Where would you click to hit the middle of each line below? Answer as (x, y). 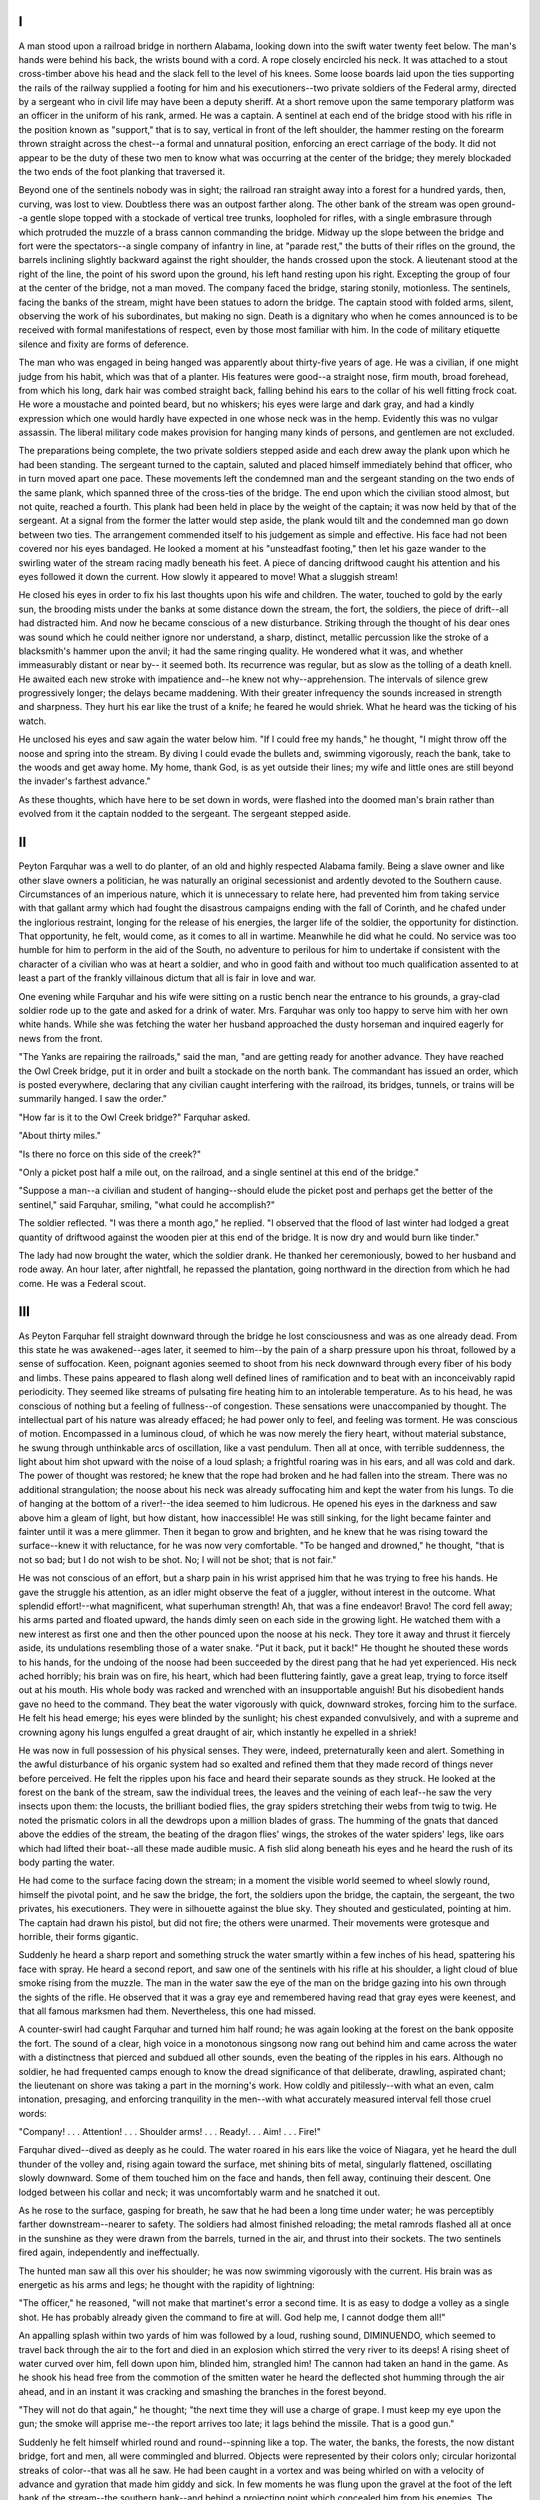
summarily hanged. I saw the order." (93, 1099)
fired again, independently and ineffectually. (109, 2252)
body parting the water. (66, 1862)
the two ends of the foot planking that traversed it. (121, 172)
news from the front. (61, 1038)
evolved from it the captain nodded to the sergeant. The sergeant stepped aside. (185, 814)
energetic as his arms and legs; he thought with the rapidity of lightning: (166, 2284)
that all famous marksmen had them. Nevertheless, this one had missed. (167, 2011)
